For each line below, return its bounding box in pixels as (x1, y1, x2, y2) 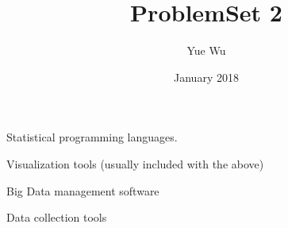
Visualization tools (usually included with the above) (6, 155, 264, 172)
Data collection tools (6, 209, 107, 226)
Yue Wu (186, 42, 226, 59)
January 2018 (174, 68, 239, 85)
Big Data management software (6, 182, 159, 199)
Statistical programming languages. (6, 129, 178, 145)
